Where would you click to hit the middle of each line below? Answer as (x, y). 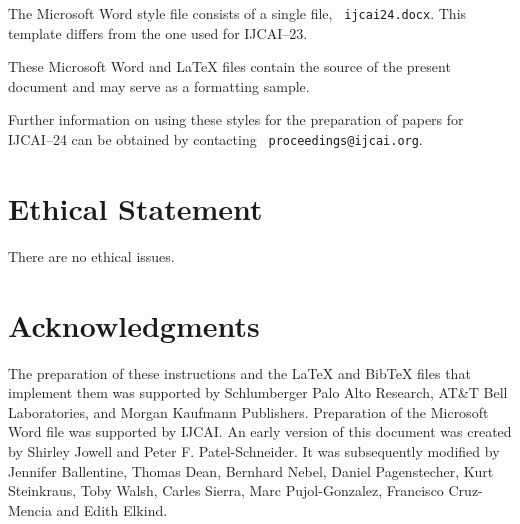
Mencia (30, 509)
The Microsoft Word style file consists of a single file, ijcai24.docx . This (237, 13)
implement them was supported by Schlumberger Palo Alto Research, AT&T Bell (258, 392)
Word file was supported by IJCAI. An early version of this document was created (260, 431)
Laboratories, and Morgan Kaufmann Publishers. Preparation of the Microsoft (248, 411)
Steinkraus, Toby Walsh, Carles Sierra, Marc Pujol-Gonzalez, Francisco (226, 490)
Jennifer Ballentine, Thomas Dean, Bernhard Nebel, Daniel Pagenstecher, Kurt (251, 470)
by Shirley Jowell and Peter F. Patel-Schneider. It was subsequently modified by (254, 450)
